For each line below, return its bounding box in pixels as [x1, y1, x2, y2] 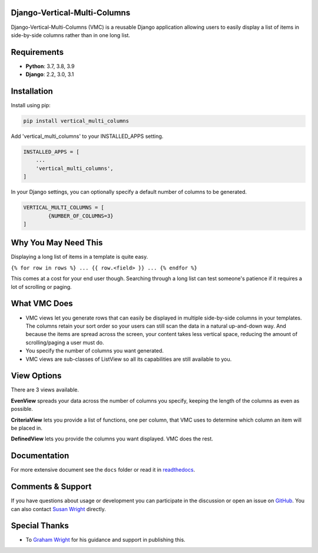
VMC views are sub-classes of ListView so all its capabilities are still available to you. [25, 355, 232, 363]
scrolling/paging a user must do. [25, 339, 104, 346]
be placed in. [11, 424, 42, 432]
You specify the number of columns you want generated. [25, 347, 164, 354]
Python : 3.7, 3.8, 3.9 [25, 62, 75, 70]
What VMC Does [11, 298, 73, 309]
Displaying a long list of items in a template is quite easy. [11, 254, 148, 261]
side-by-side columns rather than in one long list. [11, 31, 131, 38]
